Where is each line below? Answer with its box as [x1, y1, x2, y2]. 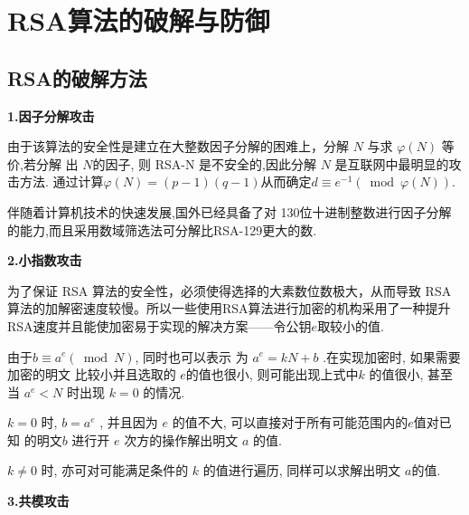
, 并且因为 [99, 413, 158, 432]
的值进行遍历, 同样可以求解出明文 [202, 461, 401, 480]
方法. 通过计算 [19, 172, 104, 191]
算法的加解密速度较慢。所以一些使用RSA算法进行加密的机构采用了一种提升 [7, 299, 451, 318]
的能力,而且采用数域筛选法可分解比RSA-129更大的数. [7, 220, 317, 239]
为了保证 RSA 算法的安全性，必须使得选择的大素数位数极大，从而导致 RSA [7, 281, 452, 300]
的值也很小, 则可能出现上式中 [185, 365, 359, 384]
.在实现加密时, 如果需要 [323, 347, 461, 366]
